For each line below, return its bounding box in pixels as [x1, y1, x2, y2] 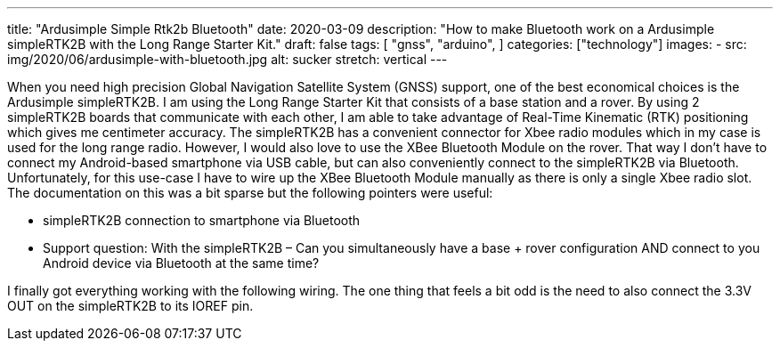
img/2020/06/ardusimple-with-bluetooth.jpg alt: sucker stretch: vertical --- [7, 52, 448, 67]
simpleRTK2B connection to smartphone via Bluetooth [43, 213, 361, 228]
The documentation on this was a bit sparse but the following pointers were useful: [7, 185, 493, 200]
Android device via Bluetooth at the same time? [43, 255, 320, 271]
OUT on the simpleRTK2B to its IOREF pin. [7, 298, 254, 313]
